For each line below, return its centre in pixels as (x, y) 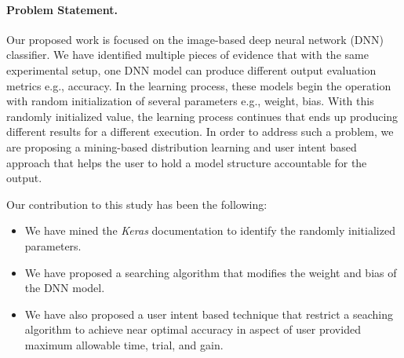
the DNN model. (65, 288)
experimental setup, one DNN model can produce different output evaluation (191, 69)
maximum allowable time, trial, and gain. (124, 344)
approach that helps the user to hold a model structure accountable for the (187, 162)
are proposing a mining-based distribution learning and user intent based (182, 146)
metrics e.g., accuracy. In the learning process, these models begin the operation (199, 85)
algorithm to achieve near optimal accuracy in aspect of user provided (193, 329)
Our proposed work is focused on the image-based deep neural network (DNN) (195, 39)
